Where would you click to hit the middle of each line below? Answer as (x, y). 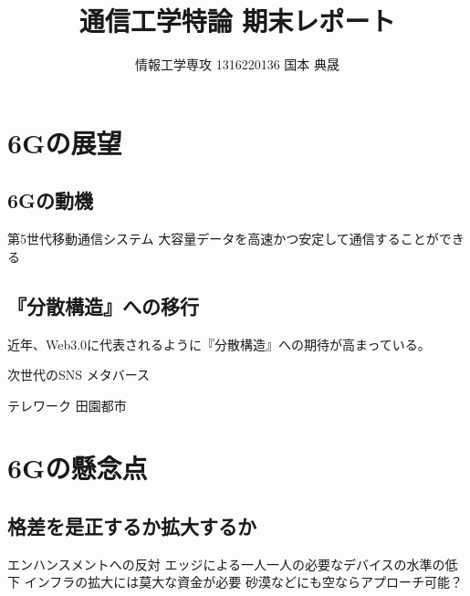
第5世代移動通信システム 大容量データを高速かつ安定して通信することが (223, 239)
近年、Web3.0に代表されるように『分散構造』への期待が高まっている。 (219, 344)
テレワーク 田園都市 (67, 405)
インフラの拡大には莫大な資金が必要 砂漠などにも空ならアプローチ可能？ (243, 582)
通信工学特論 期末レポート (237, 21)
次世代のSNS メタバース (79, 375)
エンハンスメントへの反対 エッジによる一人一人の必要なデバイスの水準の (226, 564)
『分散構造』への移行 (103, 305)
